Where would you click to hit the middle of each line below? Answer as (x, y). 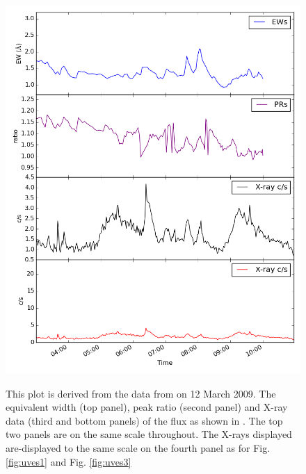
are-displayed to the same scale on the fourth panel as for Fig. (138, 447)
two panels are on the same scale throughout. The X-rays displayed (149, 434)
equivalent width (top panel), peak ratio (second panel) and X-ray (147, 407)
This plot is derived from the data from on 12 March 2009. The (141, 393)
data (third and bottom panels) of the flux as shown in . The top (144, 420)
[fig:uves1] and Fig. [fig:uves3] (69, 461)
